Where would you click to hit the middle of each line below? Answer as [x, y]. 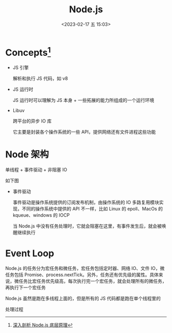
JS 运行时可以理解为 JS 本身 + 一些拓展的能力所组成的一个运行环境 [83, 100]
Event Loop [30, 253]
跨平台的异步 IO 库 [32, 121]
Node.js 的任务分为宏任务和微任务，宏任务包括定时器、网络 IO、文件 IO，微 [85, 268]
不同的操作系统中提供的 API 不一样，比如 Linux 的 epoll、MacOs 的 [92, 209]
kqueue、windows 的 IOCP [41, 215]
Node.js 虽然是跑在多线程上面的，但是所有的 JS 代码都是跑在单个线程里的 [83, 298]
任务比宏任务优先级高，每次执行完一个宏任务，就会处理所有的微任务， [93, 281]
